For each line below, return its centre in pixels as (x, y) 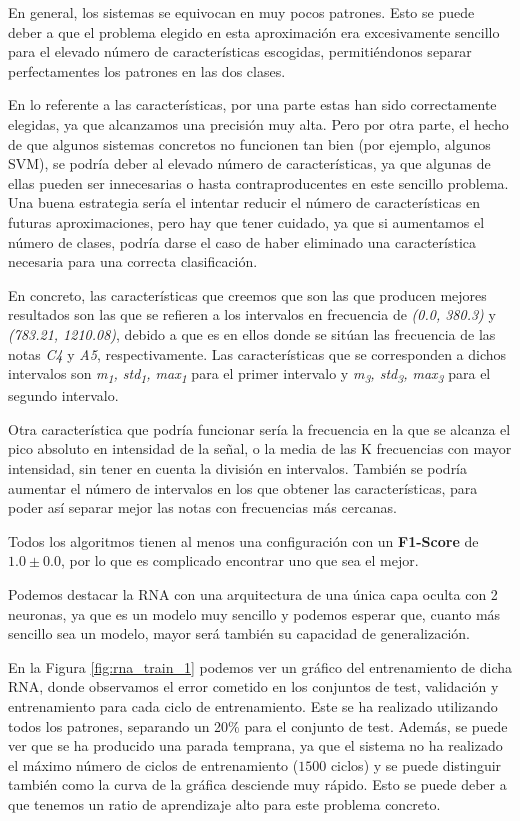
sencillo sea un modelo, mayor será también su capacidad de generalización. (239, 633)
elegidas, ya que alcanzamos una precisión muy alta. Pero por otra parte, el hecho (258, 123)
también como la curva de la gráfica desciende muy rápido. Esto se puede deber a (257, 784)
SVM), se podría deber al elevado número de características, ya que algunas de (249, 163)
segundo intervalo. (63, 395)
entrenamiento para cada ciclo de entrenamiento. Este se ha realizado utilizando (253, 705)
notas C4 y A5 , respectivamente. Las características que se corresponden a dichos (257, 353)
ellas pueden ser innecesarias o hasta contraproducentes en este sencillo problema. (258, 182)
